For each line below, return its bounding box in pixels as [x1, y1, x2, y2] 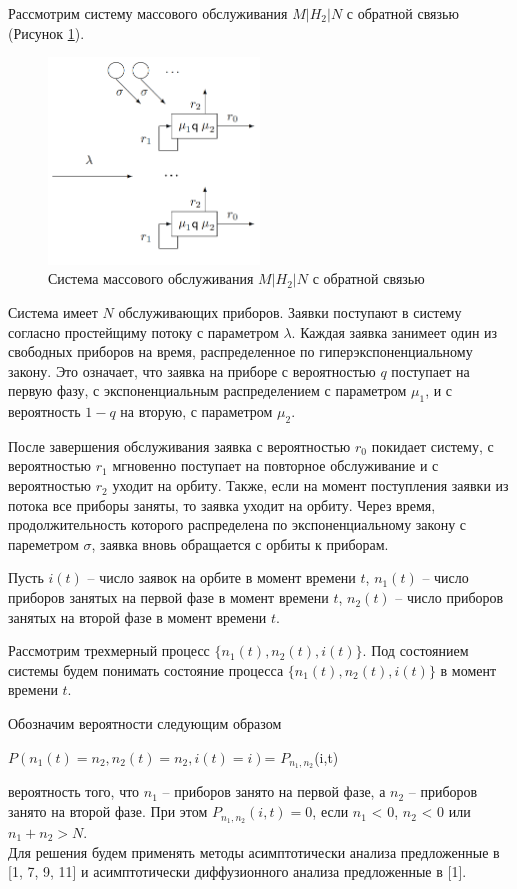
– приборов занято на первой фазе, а [162, 781, 386, 802]
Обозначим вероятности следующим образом [8, 713, 282, 734]
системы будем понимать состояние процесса [8, 659, 284, 680]
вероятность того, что [8, 781, 140, 802]
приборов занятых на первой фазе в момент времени [8, 587, 329, 608]
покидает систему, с [371, 435, 494, 456]
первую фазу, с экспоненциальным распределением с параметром [8, 380, 407, 401]
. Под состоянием [362, 640, 469, 661]
